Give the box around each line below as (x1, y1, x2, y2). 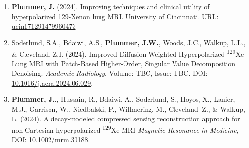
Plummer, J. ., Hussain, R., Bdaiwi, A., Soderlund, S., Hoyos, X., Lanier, (11, 94, 235, 104)
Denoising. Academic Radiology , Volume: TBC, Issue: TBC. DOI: (11, 68, 208, 78)
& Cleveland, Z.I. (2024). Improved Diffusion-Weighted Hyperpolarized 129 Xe (11, 47, 244, 59)
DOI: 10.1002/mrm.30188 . (11, 134, 90, 145)
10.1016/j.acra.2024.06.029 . (11, 77, 93, 88)
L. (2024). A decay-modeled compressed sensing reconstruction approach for (11, 113, 240, 123)
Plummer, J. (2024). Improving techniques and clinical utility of (11, 1, 210, 11)
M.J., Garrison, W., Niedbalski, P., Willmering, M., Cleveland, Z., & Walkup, (11, 104, 245, 114)
